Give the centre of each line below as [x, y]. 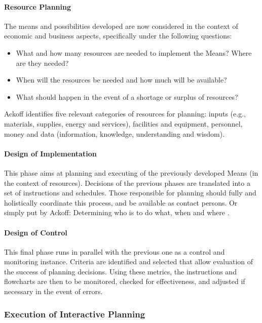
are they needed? [42, 63]
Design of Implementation [50, 153]
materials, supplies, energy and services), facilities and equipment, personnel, [123, 123]
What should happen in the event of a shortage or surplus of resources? [127, 96]
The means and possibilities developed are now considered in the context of [121, 26]
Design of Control [36, 232]
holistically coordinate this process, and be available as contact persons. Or [121, 202]
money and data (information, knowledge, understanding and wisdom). [115, 133]
